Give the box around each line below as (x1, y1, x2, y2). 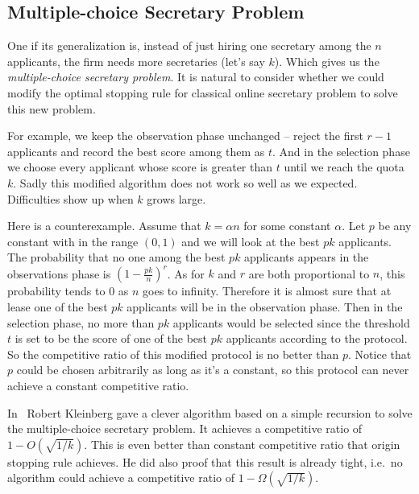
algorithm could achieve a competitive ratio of (7, 469, 235, 486)
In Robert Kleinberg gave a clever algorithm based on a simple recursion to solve (7, 404, 413, 421)
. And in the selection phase (272, 142, 410, 159)
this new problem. (7, 100, 96, 117)
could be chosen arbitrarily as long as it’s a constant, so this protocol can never (16, 361, 409, 378)
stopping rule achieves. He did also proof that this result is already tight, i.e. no (7, 453, 403, 470)
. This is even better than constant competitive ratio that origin (84, 435, 400, 452)
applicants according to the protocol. (226, 330, 408, 347)
